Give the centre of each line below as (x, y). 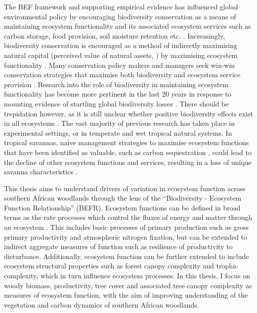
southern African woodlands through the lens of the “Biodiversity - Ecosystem (123, 198)
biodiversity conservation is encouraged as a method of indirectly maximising (121, 45)
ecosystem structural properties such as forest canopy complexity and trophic (121, 266)
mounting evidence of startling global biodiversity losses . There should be (116, 103)
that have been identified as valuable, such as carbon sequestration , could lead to (128, 152)
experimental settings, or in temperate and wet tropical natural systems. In (118, 132)
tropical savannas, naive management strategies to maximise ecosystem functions (127, 142)
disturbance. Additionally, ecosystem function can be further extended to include (127, 256)
